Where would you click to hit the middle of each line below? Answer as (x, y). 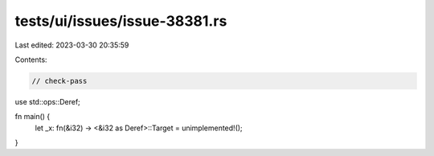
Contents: (31, 60)
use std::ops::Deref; (47, 101)
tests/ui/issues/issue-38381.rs (121, 21)
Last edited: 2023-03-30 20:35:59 (72, 45)
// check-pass (59, 81)
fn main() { (33, 117)
